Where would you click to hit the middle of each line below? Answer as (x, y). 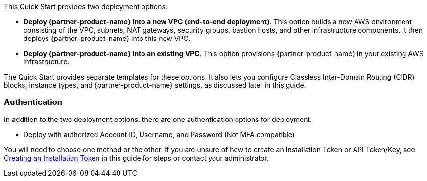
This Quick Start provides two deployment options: (86, 7)
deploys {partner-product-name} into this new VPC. (107, 38)
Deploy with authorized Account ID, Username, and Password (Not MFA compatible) (159, 134)
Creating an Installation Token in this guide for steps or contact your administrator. (136, 158)
